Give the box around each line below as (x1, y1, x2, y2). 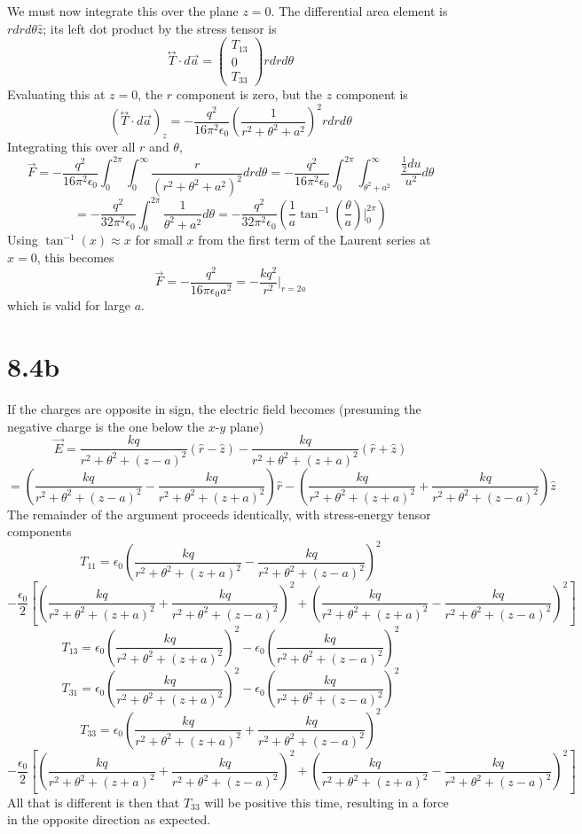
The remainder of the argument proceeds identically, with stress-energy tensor (7, 504, 431, 523)
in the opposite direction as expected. (7, 810, 211, 829)
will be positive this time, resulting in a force (204, 792, 449, 811)
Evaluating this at (7, 85, 106, 104)
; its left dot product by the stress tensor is (43, 19, 277, 37)
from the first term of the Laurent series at (198, 230, 431, 249)
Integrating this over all (7, 137, 136, 156)
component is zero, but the (176, 85, 323, 104)
